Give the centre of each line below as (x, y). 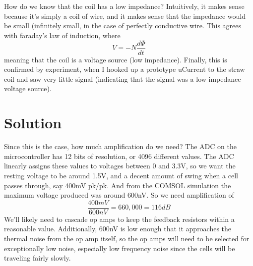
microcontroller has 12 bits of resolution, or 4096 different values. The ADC (119, 156)
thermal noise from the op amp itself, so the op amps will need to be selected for (127, 238)
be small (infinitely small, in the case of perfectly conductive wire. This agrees (123, 26)
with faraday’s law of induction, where (62, 35)
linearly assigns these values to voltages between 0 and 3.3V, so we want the (120, 166)
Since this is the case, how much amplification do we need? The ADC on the (120, 146)
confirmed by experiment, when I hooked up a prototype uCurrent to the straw (125, 69)
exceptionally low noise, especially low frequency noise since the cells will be (120, 248)
